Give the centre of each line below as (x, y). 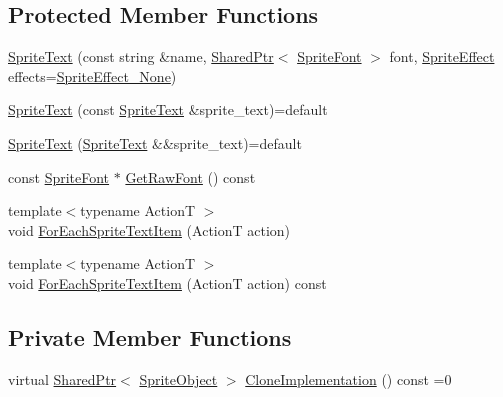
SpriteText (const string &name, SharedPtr (141, 56)
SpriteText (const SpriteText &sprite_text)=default (168, 109)
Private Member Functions (150, 336)
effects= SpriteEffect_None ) (92, 75)
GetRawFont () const (190, 176)
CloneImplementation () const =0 (348, 378)
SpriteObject (178, 378)
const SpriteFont (59, 176)
